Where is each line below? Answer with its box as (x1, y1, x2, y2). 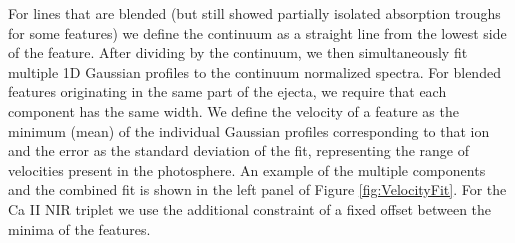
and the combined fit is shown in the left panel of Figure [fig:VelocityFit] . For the (8, 179, 507, 200)
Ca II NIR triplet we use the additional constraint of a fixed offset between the (8, 198, 492, 219)
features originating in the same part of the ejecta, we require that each (8, 81, 447, 102)
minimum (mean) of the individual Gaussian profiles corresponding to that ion (8, 120, 490, 141)
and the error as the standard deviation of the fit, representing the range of (8, 140, 469, 161)
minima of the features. (8, 218, 151, 239)
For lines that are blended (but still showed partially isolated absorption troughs (8, 3, 501, 23)
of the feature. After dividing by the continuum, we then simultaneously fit (8, 42, 468, 63)
